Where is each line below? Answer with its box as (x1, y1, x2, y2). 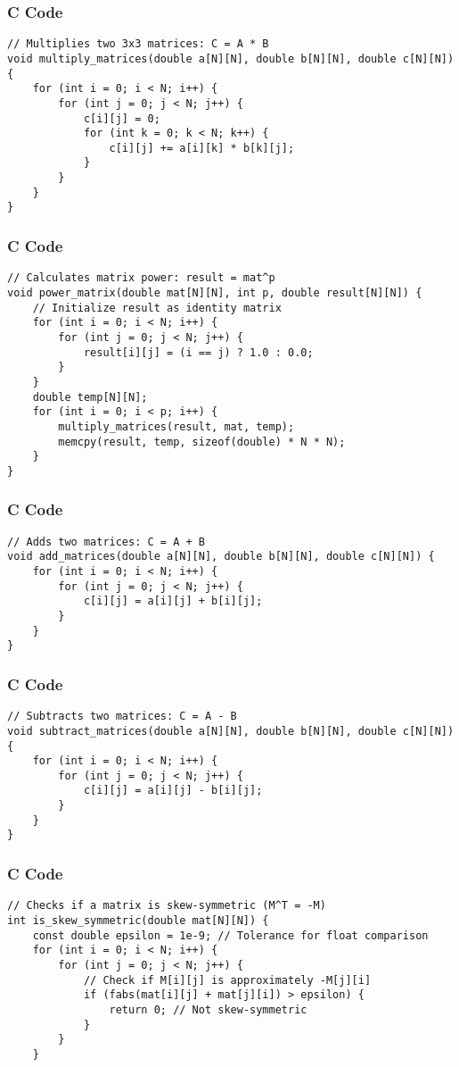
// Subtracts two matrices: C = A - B (7, 710, 237, 723)
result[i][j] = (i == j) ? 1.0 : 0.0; (83, 346, 314, 359)
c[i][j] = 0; (83, 112, 160, 125)
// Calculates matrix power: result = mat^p (7, 271, 275, 285)
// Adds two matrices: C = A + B (7, 535, 205, 548)
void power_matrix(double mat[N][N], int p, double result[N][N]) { (7, 286, 422, 299)
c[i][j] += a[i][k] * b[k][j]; (109, 141, 295, 154)
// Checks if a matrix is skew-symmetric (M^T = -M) (7, 899, 326, 913)
